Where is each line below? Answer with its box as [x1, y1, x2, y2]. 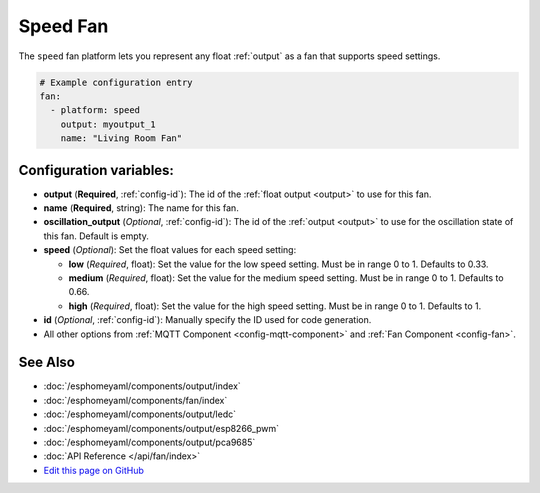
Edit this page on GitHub [43, 464, 145, 476]
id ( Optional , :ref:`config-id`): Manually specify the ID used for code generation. [43, 314, 372, 326]
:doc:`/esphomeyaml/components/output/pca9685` [43, 436, 256, 448]
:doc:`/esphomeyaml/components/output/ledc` [43, 408, 237, 420]
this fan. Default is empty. [43, 230, 149, 242]
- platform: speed [50, 105, 140, 116]
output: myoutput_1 [60, 118, 157, 130]
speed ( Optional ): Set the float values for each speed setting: [43, 244, 297, 256]
